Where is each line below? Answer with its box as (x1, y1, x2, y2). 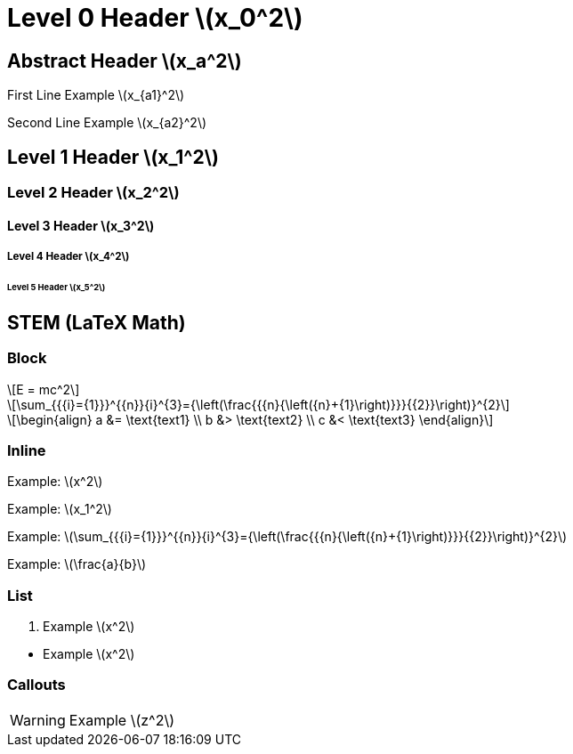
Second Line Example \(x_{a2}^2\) (7, 115, 207, 131)
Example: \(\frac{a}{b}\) (7, 556, 147, 572)
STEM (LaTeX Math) (7, 311, 186, 334)
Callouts (7, 676, 66, 694)
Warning (10, 710, 66, 729)
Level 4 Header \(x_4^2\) (7, 250, 130, 263)
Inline (7, 441, 46, 459)
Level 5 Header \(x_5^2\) (7, 281, 106, 292)
